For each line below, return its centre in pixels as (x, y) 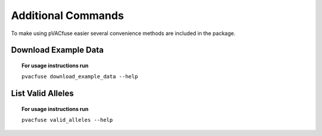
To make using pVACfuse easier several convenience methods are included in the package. (123, 33)
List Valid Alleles (42, 94)
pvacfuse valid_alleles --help (67, 120)
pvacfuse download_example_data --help (80, 77)
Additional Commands (68, 15)
